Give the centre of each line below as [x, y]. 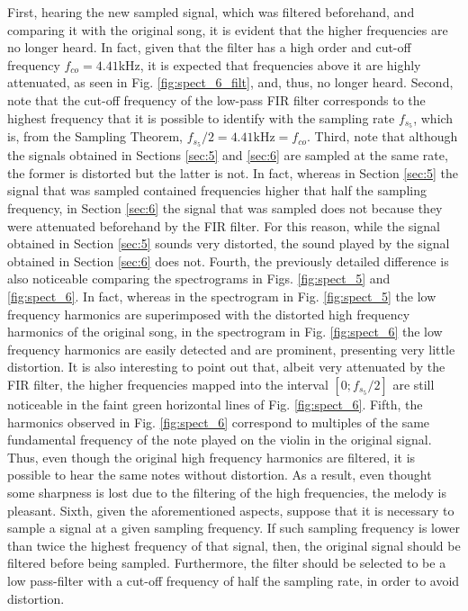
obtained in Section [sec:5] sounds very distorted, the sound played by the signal [229, 243]
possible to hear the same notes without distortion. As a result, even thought [220, 475]
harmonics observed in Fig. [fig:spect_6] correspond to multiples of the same [219, 422]
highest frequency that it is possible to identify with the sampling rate [201, 117]
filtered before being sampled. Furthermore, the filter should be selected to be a [227, 563]
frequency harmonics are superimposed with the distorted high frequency [209, 314]
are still [414, 384]
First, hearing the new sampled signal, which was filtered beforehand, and [211, 12]
